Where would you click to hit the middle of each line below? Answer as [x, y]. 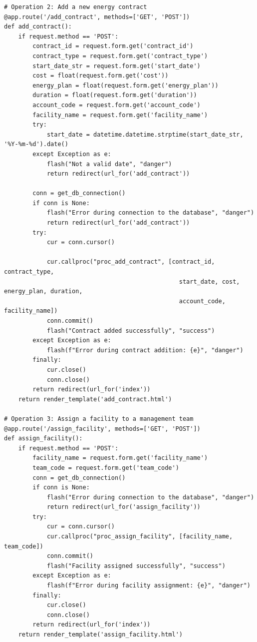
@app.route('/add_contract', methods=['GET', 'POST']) [97, 17]
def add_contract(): [38, 27]
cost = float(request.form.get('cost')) [101, 76]
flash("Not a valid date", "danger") [109, 164]
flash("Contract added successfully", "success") [131, 331]
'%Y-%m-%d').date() [36, 144]
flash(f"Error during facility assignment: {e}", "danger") [148, 586]
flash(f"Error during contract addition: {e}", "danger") [145, 350]
